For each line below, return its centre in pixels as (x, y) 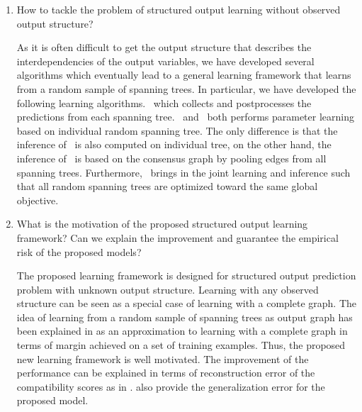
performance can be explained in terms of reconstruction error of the (166, 373)
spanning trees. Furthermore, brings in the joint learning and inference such (183, 172)
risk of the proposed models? (79, 251)
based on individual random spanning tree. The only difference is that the (177, 130)
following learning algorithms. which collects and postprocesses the (164, 102)
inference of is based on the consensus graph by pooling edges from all (171, 158)
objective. (38, 200)
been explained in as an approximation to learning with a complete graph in (182, 331)
